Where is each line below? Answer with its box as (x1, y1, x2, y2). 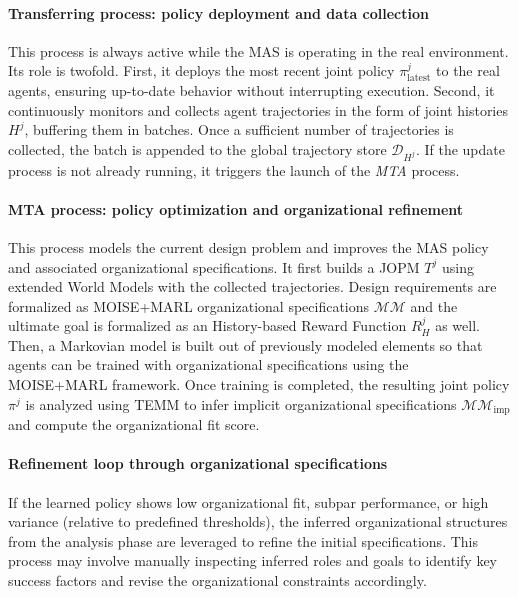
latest (407, 72, 431, 83)
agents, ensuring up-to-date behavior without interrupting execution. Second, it (8, 79, 495, 100)
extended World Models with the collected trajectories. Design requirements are (8, 276, 497, 297)
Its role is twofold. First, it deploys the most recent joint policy (8, 60, 395, 81)
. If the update (415, 138, 505, 159)
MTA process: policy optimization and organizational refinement (8, 198, 464, 219)
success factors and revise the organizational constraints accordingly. (8, 569, 427, 590)
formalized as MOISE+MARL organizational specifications (8, 295, 370, 316)
